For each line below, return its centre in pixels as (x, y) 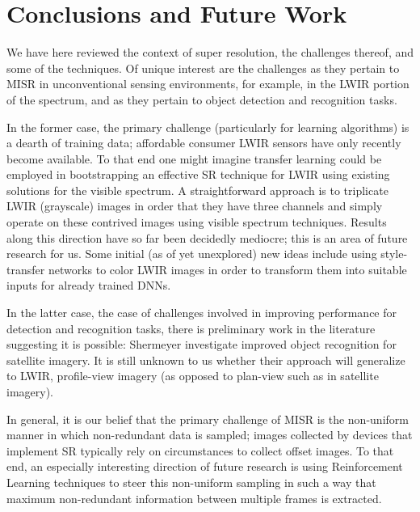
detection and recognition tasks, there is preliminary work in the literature (191, 328)
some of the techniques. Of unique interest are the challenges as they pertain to (203, 68)
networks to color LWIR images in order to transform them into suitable (227, 269)
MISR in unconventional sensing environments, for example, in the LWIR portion (208, 84)
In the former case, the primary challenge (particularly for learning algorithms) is (208, 127)
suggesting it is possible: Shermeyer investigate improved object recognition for (202, 344)
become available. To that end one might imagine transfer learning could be (194, 158)
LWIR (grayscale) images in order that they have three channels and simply (195, 206)
